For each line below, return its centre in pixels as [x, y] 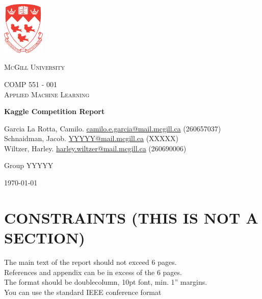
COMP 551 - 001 [31, 84]
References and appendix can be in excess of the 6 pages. [93, 272]
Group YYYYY [29, 165]
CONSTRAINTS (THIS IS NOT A [131, 217]
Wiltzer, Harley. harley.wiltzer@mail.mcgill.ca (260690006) [95, 148]
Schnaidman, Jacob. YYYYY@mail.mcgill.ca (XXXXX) [91, 138]
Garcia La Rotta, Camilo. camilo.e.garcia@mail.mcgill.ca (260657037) [113, 128]
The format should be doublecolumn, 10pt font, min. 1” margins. [106, 282]
